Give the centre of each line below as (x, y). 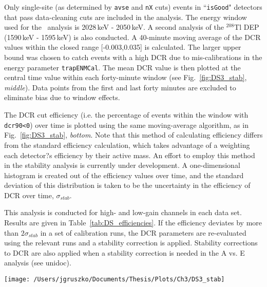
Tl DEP (247, 27)
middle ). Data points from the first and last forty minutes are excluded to (120, 87)
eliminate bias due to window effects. (62, 97)
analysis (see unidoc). (38, 263)
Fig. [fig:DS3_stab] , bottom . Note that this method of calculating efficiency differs (133, 135)
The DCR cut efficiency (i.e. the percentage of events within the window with (126, 115)
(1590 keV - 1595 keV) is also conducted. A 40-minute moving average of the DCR (132, 37)
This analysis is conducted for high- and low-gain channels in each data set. (123, 212)
